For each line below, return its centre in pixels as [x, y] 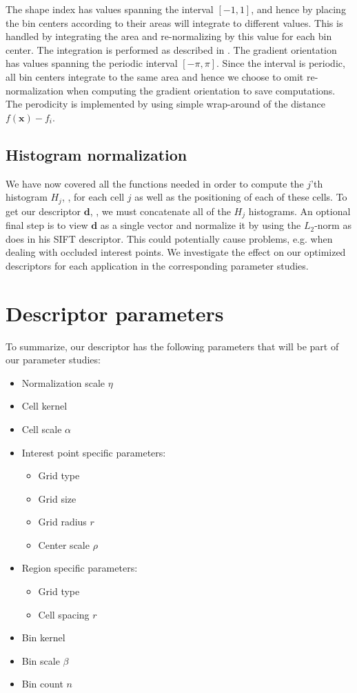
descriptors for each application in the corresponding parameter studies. [157, 265]
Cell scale [42, 429]
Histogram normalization [96, 154]
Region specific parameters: [80, 568]
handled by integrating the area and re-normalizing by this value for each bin [169, 36]
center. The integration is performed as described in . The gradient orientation [171, 49]
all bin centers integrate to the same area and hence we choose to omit [155, 76]
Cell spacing [64, 614]
